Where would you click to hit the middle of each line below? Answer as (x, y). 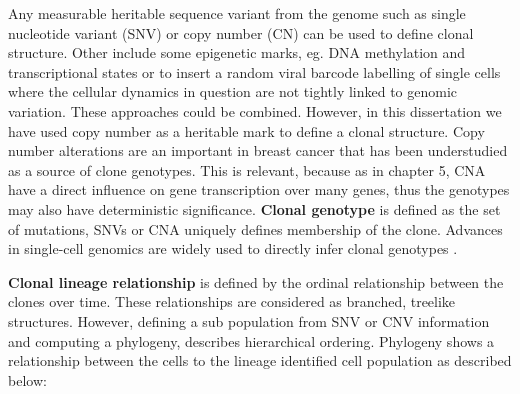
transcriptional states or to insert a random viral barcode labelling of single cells (254, 71)
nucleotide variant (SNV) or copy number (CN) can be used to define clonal (241, 32)
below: (27, 379)
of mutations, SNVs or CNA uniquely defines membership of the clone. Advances (255, 228)
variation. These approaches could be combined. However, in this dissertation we (255, 110)
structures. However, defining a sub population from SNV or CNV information (249, 320)
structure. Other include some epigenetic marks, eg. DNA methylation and (237, 52)
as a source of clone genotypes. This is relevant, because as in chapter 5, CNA (247, 169)
